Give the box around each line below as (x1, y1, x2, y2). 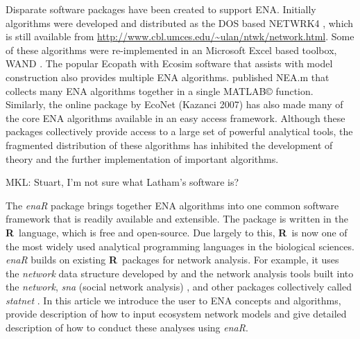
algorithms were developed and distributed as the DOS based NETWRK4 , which (6, 15, 354, 30)
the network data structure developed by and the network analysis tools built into (6, 266, 354, 280)
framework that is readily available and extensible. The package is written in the (6, 211, 348, 226)
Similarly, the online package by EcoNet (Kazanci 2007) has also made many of (6, 97, 343, 112)
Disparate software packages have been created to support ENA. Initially (6, 2, 316, 16)
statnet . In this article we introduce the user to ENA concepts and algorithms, (6, 293, 341, 307)
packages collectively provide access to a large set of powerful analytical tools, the (6, 124, 353, 139)
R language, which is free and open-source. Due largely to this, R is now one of (6, 225, 348, 239)
